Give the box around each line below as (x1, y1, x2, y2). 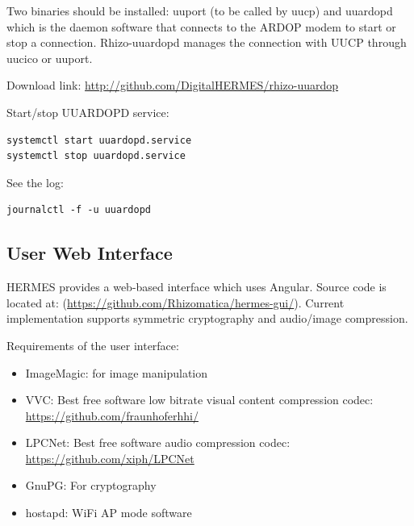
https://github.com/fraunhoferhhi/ (25, 407, 199, 424)
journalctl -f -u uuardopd (6, 204, 151, 216)
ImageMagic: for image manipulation (25, 364, 208, 381)
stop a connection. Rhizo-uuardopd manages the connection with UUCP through (6, 34, 407, 51)
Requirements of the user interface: (6, 336, 179, 353)
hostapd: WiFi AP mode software (25, 504, 192, 521)
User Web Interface (6, 240, 173, 265)
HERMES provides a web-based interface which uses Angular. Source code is (6, 278, 387, 295)
